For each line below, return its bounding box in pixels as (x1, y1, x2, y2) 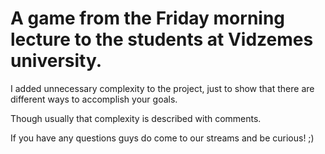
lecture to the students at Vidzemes (10, 28, 314, 51)
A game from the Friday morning (10, 7, 286, 30)
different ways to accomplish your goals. (10, 93, 178, 105)
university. (10, 50, 103, 72)
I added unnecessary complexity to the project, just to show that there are (10, 82, 315, 94)
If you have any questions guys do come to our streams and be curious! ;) (10, 132, 315, 144)
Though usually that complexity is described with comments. (10, 112, 262, 124)
